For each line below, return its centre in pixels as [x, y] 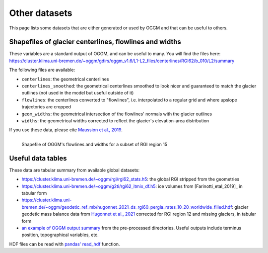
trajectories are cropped [46, 107]
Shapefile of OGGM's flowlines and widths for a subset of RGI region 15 [95, 144]
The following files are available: [42, 70]
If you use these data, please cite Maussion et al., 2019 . [66, 130]
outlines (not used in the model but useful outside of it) [78, 93]
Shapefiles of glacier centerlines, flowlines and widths [95, 42]
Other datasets [41, 13]
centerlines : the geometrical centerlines [65, 79]
